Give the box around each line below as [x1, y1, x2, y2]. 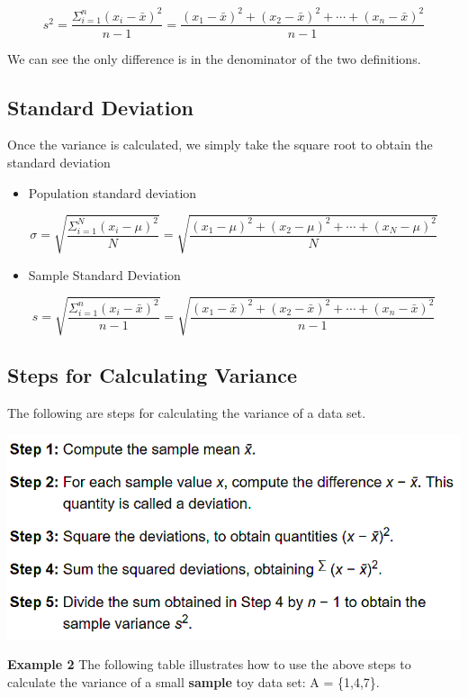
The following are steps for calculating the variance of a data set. [7, 403, 366, 422]
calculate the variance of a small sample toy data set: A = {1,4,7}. [7, 673, 380, 692]
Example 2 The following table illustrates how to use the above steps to [7, 655, 411, 674]
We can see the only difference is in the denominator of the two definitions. [7, 49, 421, 68]
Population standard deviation [28, 183, 197, 202]
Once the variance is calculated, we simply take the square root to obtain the [7, 135, 433, 154]
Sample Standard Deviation [28, 265, 181, 284]
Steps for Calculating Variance [7, 361, 297, 389]
